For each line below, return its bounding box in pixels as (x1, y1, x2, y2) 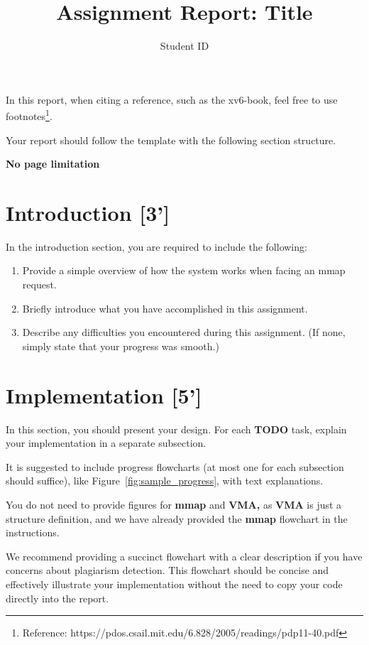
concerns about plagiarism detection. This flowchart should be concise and (6, 563, 329, 578)
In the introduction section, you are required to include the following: (6, 239, 307, 254)
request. (22, 277, 57, 292)
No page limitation (6, 156, 100, 171)
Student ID (160, 38, 209, 53)
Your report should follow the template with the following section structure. (6, 132, 336, 147)
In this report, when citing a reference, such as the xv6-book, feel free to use (6, 92, 338, 107)
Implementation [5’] (6, 380, 202, 409)
